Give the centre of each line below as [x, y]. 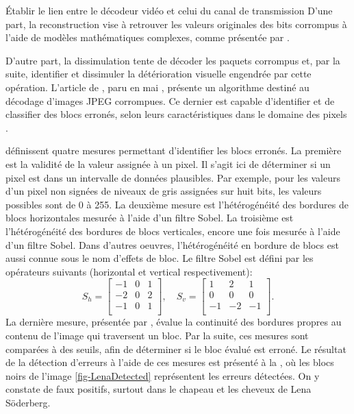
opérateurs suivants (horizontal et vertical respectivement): [129, 271]
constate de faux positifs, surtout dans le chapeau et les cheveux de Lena [159, 389]
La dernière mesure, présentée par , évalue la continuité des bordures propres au [174, 322]
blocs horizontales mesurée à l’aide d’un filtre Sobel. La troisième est [150, 218]
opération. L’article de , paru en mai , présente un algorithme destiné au [157, 87]
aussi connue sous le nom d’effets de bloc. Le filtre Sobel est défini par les [160, 258]
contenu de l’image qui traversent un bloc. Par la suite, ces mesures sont [157, 335]
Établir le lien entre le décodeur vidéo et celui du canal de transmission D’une [169, 10]
